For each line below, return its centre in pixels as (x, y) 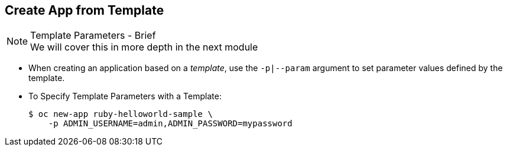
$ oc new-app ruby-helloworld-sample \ (121, 114)
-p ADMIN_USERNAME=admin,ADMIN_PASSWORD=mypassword (170, 124)
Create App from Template (84, 10)
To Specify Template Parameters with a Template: (125, 96)
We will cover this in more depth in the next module (144, 47)
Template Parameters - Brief (93, 36)
